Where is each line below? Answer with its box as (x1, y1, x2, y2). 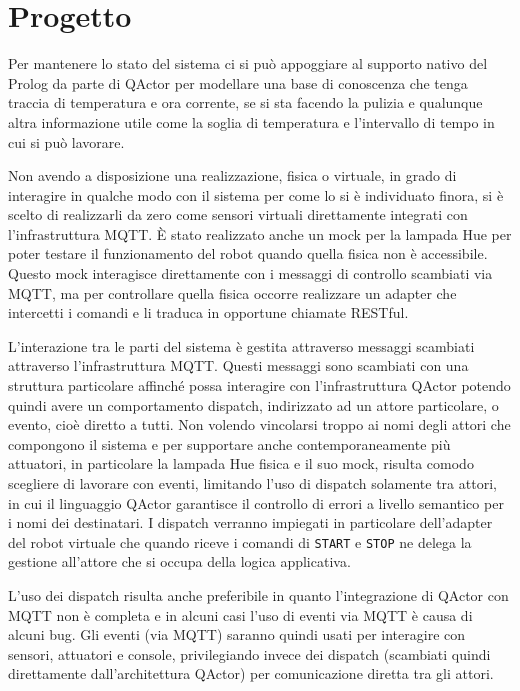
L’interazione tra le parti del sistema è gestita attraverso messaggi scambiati (8, 335, 475, 356)
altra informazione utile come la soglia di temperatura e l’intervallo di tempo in (8, 111, 495, 132)
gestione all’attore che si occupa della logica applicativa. (8, 551, 351, 572)
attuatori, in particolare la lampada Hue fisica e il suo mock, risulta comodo (8, 453, 474, 474)
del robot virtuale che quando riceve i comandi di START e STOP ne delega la (8, 531, 472, 552)
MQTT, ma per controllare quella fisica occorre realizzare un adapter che (8, 282, 457, 303)
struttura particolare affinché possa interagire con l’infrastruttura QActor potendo (8, 375, 511, 396)
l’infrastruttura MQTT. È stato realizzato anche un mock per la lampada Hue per (8, 223, 512, 244)
